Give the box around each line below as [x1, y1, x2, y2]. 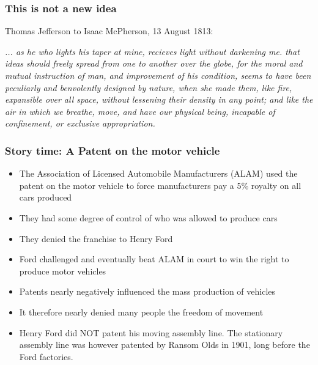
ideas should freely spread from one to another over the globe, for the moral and [5, 57, 303, 70]
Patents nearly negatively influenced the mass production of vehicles [19, 285, 276, 298]
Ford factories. [19, 350, 73, 363]
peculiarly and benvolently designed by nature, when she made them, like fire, [5, 81, 292, 94]
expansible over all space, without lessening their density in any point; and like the [5, 93, 313, 106]
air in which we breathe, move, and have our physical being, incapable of [5, 105, 275, 117]
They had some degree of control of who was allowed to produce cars [19, 211, 278, 224]
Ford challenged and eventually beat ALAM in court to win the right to [19, 253, 289, 265]
